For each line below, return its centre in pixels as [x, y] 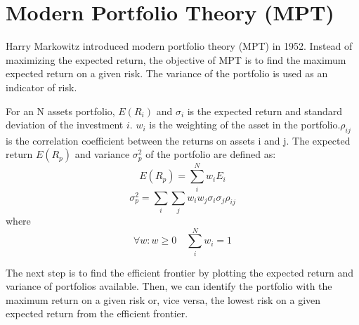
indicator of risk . [41, 87]
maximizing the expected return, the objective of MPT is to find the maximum [176, 59]
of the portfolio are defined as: [211, 154]
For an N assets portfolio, [60, 111]
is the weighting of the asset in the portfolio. [245, 125]
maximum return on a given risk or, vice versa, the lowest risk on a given [163, 299]
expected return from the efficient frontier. [97, 313]
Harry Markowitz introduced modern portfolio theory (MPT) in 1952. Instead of [179, 46]
